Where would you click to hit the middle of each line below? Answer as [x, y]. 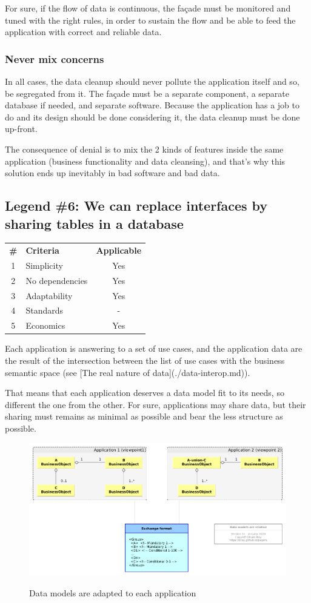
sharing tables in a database [94, 223]
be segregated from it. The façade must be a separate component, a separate [147, 93]
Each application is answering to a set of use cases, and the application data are [154, 348]
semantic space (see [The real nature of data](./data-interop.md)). [128, 372]
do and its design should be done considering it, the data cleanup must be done [152, 117]
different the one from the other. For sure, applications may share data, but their [155, 404]
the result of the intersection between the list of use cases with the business [145, 360]
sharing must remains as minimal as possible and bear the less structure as [144, 416]
